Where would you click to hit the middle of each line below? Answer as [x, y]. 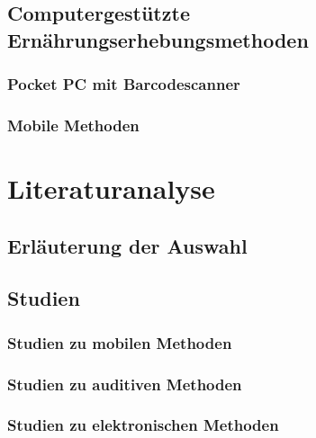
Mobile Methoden [73, 125]
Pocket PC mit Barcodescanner [124, 84]
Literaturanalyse [111, 188]
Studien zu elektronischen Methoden [143, 425]
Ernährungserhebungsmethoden [158, 39]
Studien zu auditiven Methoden [125, 384]
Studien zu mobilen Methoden [120, 342]
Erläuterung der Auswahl [127, 245]
